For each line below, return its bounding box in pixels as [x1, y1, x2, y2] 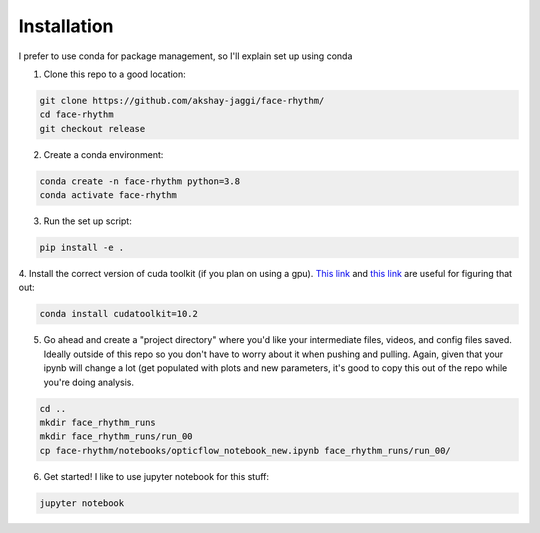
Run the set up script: [43, 215, 132, 227]
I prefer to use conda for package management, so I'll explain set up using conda [18, 50, 353, 62]
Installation [18, 15, 114, 37]
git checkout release [39, 123, 146, 134]
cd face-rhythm [39, 109, 114, 120]
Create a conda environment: [43, 148, 164, 160]
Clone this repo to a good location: [43, 68, 186, 80]
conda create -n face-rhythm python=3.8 [39, 175, 240, 187]
